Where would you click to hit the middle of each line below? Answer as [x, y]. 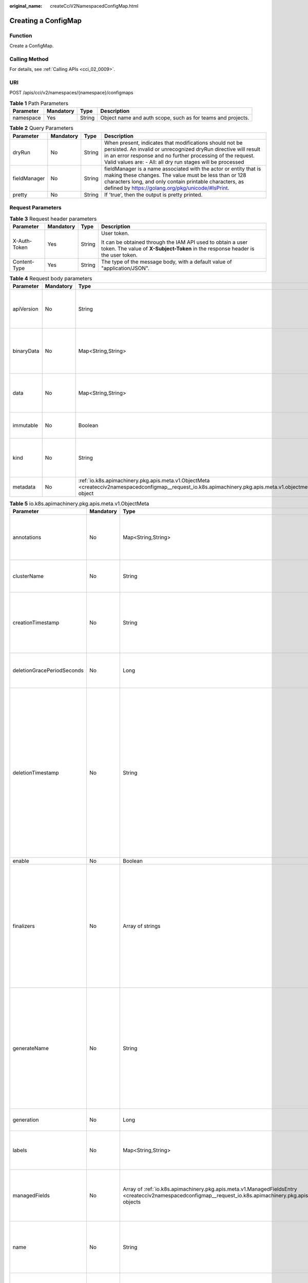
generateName [31, 1048]
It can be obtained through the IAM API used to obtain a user [174, 242]
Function [21, 35]
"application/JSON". [125, 268]
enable [21, 861]
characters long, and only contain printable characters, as [174, 181]
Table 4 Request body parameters [51, 278]
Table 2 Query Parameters [42, 128]
